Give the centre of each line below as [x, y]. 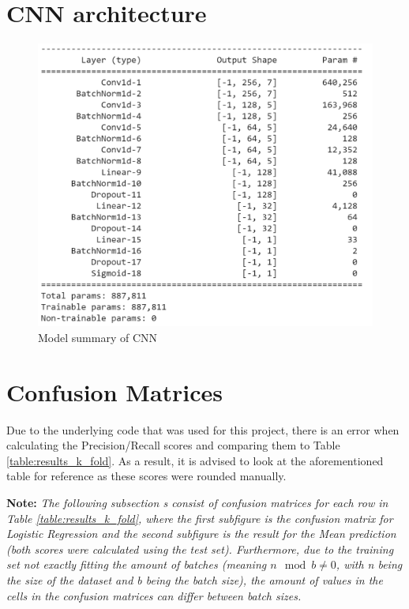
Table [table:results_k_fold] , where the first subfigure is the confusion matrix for [200, 518]
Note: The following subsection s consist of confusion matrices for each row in [197, 502]
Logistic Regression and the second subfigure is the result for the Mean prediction [201, 534]
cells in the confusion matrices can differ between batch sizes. [154, 595]
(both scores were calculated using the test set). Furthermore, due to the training [200, 549]
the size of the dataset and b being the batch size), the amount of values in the [195, 579]
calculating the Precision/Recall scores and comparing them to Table [173, 445]
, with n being [369, 564]
